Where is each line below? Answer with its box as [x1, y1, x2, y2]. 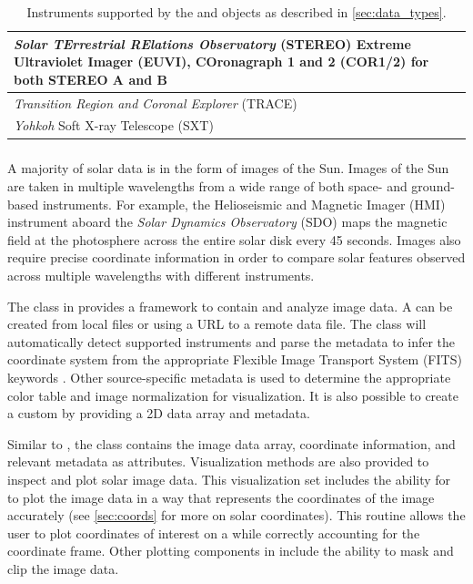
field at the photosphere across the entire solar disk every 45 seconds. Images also [7, 230, 461, 249]
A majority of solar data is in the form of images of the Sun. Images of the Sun [7, 159, 449, 178]
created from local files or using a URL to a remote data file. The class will [7, 314, 427, 333]
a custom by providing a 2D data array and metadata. [7, 404, 310, 423]
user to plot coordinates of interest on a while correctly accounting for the [7, 523, 420, 542]
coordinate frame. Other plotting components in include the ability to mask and [7, 541, 454, 560]
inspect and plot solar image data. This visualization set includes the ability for [7, 469, 451, 488]
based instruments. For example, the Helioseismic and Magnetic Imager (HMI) [7, 194, 446, 213]
